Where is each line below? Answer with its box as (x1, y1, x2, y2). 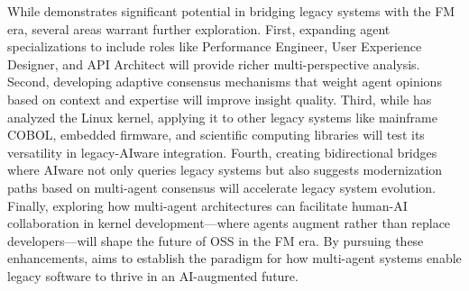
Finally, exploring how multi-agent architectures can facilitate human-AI (7, 196, 408, 214)
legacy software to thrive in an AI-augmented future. (7, 266, 299, 285)
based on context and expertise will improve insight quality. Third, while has (7, 89, 432, 108)
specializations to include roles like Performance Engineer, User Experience (7, 37, 422, 56)
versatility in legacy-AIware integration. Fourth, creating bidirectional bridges (7, 142, 437, 161)
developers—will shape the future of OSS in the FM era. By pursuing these (7, 231, 424, 250)
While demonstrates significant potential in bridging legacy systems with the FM (7, 2, 455, 20)
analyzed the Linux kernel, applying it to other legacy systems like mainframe (7, 107, 437, 126)
